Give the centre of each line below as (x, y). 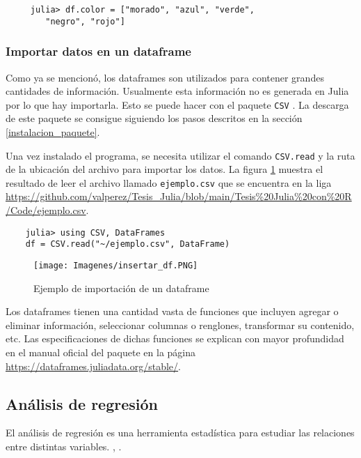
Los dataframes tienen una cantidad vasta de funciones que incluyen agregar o (172, 311)
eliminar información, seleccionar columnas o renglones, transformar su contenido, (180, 325)
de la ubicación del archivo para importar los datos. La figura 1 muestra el (165, 169)
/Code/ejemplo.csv (46, 210)
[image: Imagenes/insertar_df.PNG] (116, 265)
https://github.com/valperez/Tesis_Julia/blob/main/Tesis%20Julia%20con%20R (179, 196)
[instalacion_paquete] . (53, 131)
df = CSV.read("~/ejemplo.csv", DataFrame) (128, 244)
